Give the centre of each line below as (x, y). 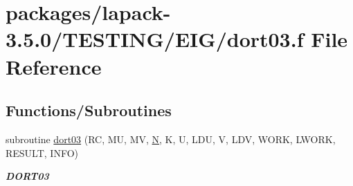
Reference (54, 66)
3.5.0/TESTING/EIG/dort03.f (155, 39)
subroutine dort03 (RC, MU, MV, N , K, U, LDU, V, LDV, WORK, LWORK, (171, 139)
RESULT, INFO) (42, 152)
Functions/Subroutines (89, 110)
